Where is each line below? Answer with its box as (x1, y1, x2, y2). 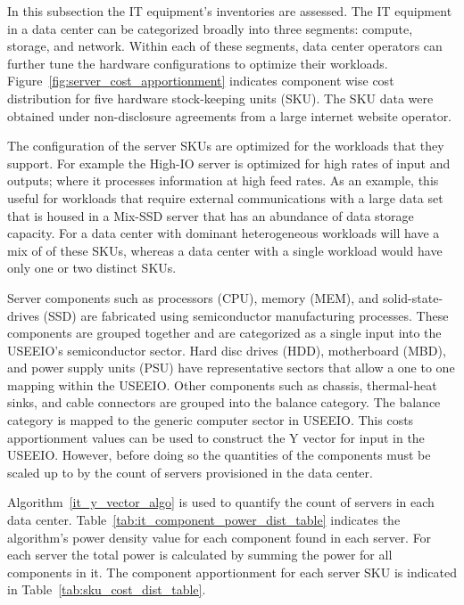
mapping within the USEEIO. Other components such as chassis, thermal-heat (7, 375, 437, 394)
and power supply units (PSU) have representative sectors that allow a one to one (7, 358, 455, 377)
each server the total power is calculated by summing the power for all (7, 545, 393, 564)
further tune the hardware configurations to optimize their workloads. (7, 53, 388, 72)
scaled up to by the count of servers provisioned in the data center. (7, 462, 373, 481)
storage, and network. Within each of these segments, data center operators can (7, 37, 443, 55)
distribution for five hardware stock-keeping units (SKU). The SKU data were (7, 88, 434, 107)
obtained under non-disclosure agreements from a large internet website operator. (7, 106, 452, 125)
